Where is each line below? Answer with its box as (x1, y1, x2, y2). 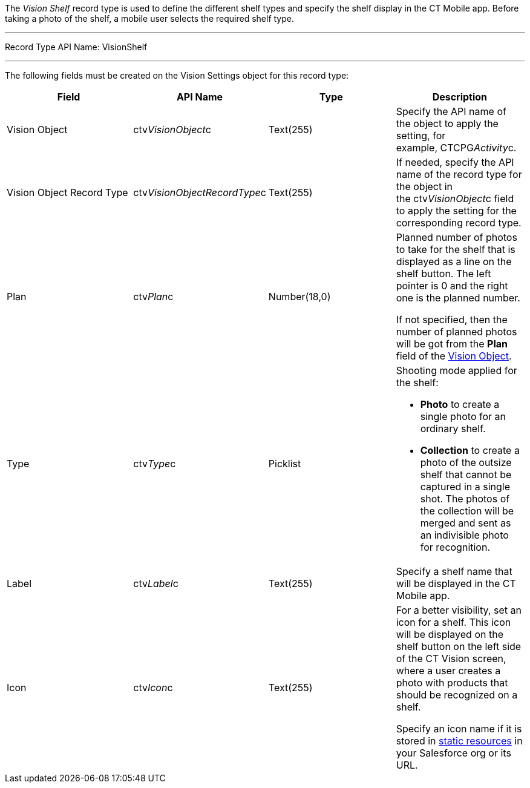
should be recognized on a (396, 689, 518, 701)
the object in (396, 180, 453, 192)
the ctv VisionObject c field (396, 192, 514, 205)
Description (432, 91, 488, 103)
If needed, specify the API (396, 156, 514, 168)
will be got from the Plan (396, 338, 508, 350)
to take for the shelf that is (396, 243, 515, 255)
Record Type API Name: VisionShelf (5, 42, 148, 52)
